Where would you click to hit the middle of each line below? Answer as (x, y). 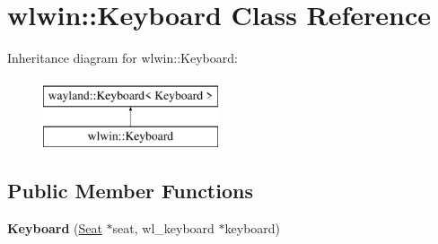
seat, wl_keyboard (163, 228)
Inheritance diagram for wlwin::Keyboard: (123, 58)
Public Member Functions (130, 191)
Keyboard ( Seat (55, 228)
